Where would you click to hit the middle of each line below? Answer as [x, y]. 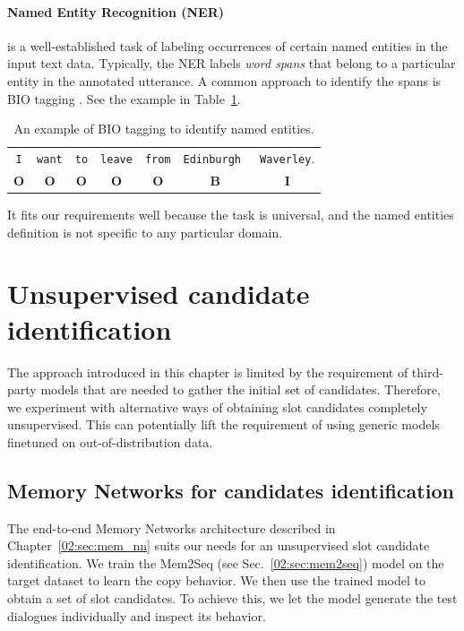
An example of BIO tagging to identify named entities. [164, 129]
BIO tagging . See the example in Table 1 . [124, 98]
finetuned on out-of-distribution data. [110, 441]
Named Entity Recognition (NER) [116, 11]
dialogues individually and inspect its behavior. [137, 615]
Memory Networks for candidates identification [231, 490]
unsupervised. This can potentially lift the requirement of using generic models [223, 424]
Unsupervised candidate [159, 294]
